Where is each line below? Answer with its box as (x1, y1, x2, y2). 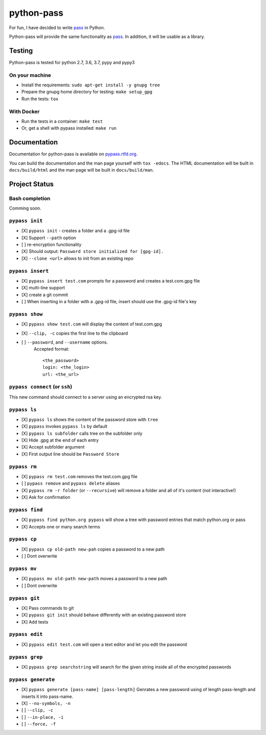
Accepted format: (33, 346, 69, 352)
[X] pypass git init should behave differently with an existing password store (21, 612, 187, 618)
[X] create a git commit (21, 291, 68, 298)
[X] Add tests (21, 619, 49, 625)
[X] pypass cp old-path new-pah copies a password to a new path (21, 546, 165, 552)
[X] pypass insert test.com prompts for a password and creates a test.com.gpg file (21, 278, 200, 283)
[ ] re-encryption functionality (21, 242, 82, 247)
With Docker (9, 108, 40, 115)
